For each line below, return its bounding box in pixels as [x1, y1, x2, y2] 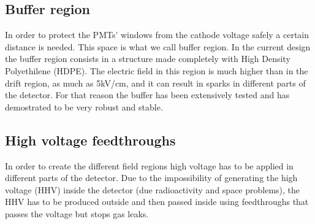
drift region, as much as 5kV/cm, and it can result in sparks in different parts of [5, 76, 306, 89]
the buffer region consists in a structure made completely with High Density [5, 52, 290, 65]
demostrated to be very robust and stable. [5, 100, 163, 113]
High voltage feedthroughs [5, 130, 176, 149]
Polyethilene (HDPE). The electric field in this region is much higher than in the [5, 64, 308, 77]
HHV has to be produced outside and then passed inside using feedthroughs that [5, 195, 309, 208]
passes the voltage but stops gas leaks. [5, 207, 149, 220]
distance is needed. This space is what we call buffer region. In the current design [5, 40, 311, 53]
